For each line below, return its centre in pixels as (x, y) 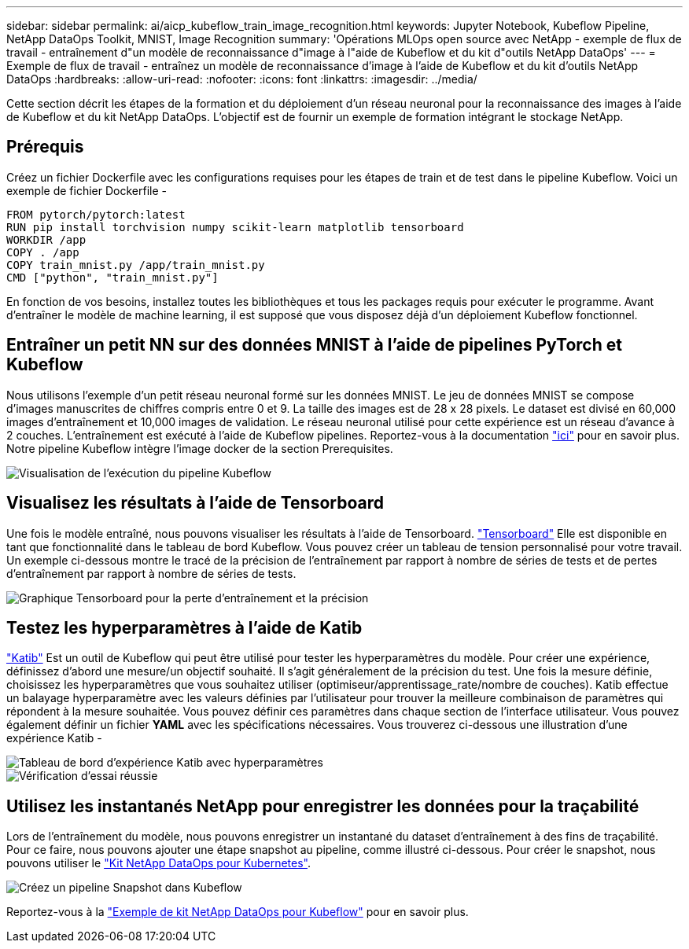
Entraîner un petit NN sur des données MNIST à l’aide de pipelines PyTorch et (314, 345)
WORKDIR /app (46, 239)
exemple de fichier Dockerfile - (87, 190)
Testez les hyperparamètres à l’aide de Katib (184, 627)
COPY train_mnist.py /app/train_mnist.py (136, 265)
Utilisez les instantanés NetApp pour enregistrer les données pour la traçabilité (323, 806)
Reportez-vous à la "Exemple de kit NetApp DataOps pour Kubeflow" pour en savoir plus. (238, 912)
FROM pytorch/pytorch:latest (96, 214)
